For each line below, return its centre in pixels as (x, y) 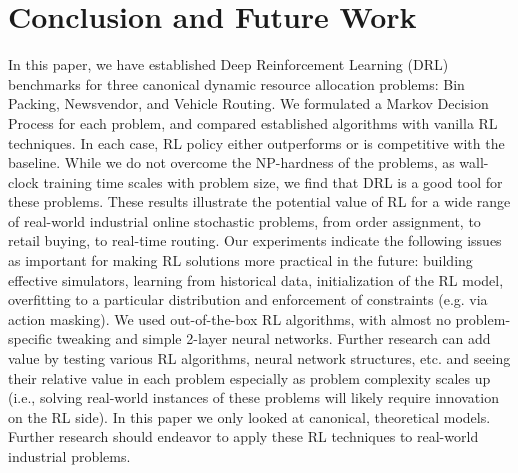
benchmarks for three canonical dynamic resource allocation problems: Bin (236, 83)
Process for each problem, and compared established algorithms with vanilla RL (253, 122)
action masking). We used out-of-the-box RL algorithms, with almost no (229, 318)
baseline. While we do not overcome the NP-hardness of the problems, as (231, 162)
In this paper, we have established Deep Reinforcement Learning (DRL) (228, 64)
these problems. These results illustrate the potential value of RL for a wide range (259, 201)
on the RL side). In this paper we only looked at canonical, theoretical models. (249, 416)
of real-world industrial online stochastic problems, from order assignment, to (244, 220)
